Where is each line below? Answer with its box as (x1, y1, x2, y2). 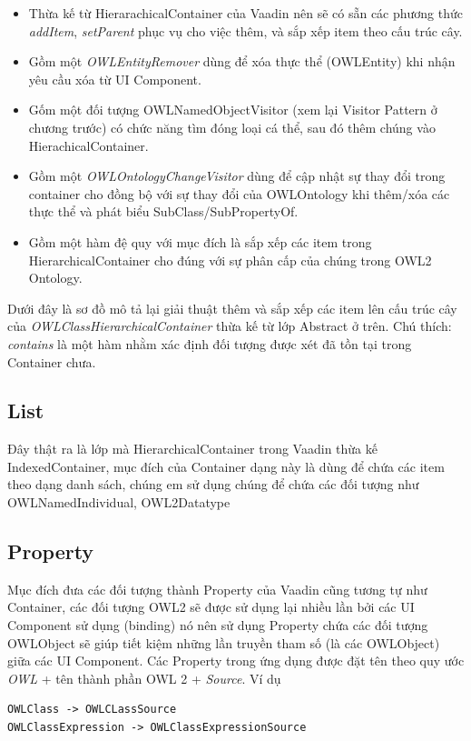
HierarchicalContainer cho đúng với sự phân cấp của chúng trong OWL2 (28, 250, 432, 269)
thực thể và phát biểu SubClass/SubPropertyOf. (28, 202, 299, 221)
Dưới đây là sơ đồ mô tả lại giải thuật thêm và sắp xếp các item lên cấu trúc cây (7, 298, 457, 317)
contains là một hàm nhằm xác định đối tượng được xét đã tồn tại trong (7, 334, 412, 353)
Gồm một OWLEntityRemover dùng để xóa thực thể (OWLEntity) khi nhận (28, 52, 456, 71)
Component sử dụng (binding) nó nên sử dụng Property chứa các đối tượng (7, 616, 428, 635)
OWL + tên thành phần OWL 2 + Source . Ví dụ (7, 668, 281, 687)
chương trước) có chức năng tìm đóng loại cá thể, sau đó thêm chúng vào (28, 117, 436, 136)
